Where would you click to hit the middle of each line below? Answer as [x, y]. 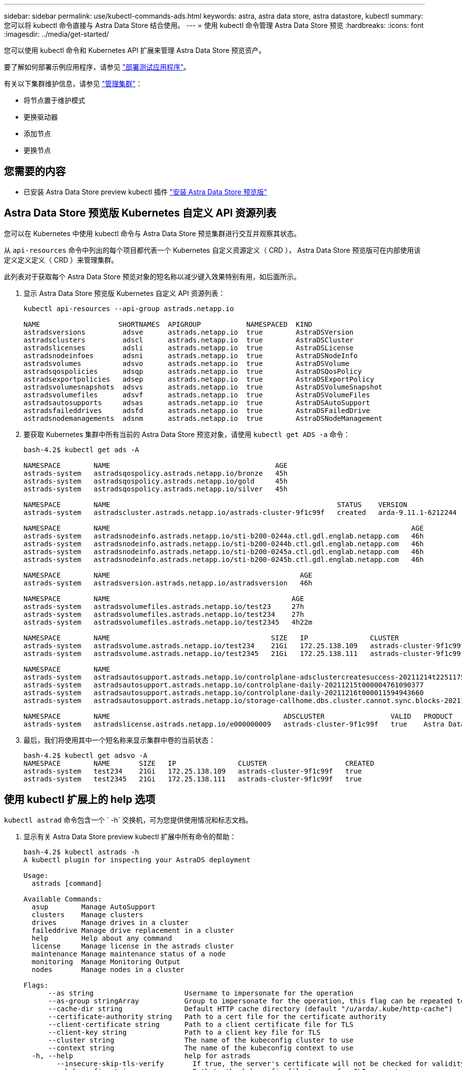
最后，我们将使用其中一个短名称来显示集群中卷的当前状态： [119, 740]
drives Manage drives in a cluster [110, 922]
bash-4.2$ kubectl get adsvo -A [85, 755]
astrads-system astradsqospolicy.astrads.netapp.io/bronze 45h [156, 473]
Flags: [36, 985]
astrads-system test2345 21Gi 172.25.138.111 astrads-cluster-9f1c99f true [193, 779]
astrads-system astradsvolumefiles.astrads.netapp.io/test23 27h [164, 606]
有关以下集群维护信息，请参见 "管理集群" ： [73, 84]
